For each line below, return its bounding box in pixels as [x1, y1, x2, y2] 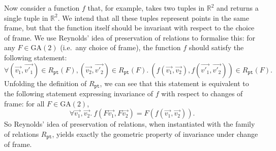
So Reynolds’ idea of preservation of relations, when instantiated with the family [4, 119, 255, 129]
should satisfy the [189, 42, 244, 53]
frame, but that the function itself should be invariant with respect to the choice [4, 22, 255, 33]
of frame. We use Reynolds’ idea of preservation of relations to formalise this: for [4, 32, 256, 43]
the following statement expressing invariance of [4, 88, 154, 99]
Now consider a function [4, 3, 80, 13]
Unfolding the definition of [4, 78, 87, 88]
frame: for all [4, 98, 45, 108]
